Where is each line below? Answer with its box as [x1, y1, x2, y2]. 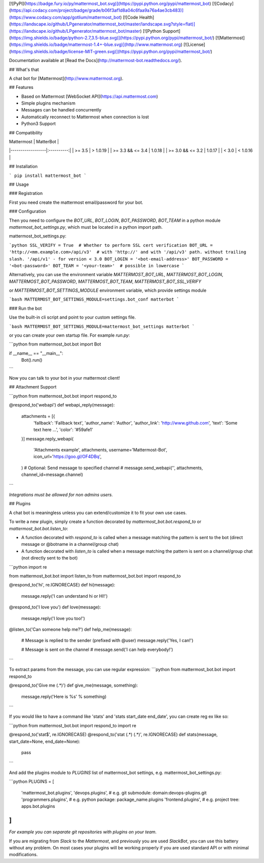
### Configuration [9, 208, 46, 215]
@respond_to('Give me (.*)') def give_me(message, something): [9, 682, 138, 689]
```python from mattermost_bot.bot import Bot [9, 341, 101, 347]
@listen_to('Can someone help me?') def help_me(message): [9, 626, 132, 632]
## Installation [9, 164, 38, 170]
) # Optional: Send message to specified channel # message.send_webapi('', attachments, [21, 465, 203, 471]
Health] [139, 14, 154, 20]
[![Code [123, 14, 138, 20]
